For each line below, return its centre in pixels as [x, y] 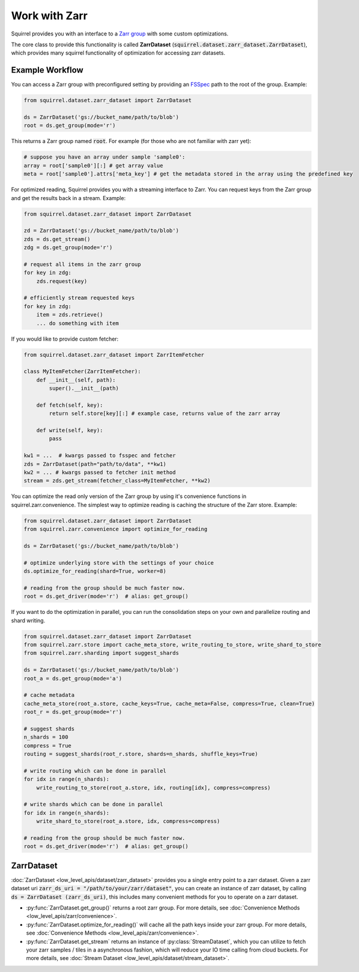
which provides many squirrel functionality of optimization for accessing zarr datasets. [118, 53]
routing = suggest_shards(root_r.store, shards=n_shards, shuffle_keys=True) [141, 754]
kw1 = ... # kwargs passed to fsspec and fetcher [100, 456]
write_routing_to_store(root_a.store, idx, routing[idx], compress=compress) [154, 788]
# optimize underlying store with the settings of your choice [119, 563]
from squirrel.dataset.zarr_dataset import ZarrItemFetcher [114, 355]
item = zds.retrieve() [70, 315]
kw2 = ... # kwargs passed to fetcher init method [100, 472]
